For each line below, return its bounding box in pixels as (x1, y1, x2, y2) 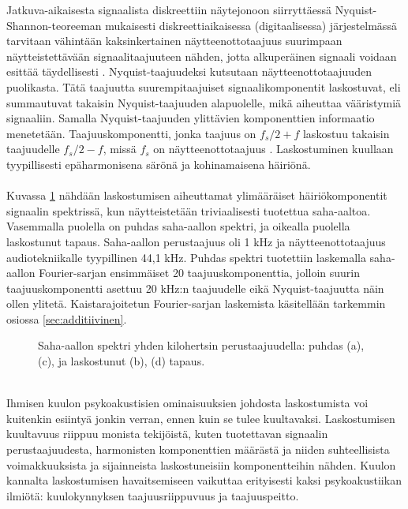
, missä (103, 140, 137, 157)
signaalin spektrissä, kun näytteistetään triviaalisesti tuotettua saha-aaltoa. (6, 202, 371, 219)
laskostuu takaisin (302, 125, 390, 141)
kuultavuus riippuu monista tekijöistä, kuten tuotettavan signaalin (6, 425, 328, 442)
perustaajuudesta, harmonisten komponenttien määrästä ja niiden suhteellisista (6, 441, 390, 458)
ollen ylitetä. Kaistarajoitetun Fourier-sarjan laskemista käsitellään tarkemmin (6, 295, 386, 312)
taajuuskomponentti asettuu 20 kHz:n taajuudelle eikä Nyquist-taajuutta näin (6, 279, 384, 296)
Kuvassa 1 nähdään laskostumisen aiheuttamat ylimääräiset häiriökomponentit (6, 187, 387, 204)
